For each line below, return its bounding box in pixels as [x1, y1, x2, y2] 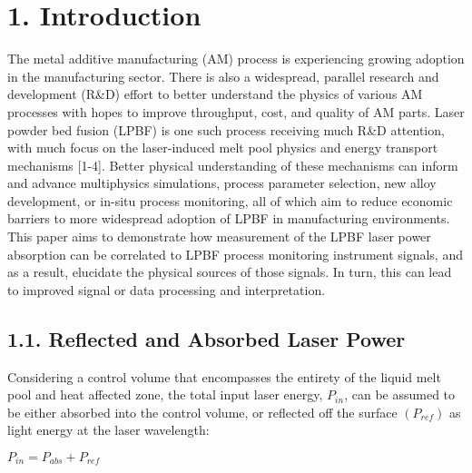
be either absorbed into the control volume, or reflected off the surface [7, 402, 398, 421]
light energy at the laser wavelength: [7, 420, 210, 439]
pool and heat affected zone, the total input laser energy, [7, 385, 323, 404]
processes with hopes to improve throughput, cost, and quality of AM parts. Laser [7, 102, 465, 121]
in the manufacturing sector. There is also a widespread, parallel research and [7, 66, 439, 85]
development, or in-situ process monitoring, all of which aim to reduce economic [7, 191, 453, 210]
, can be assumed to [344, 385, 456, 404]
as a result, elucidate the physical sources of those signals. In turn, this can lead [7, 262, 452, 281]
